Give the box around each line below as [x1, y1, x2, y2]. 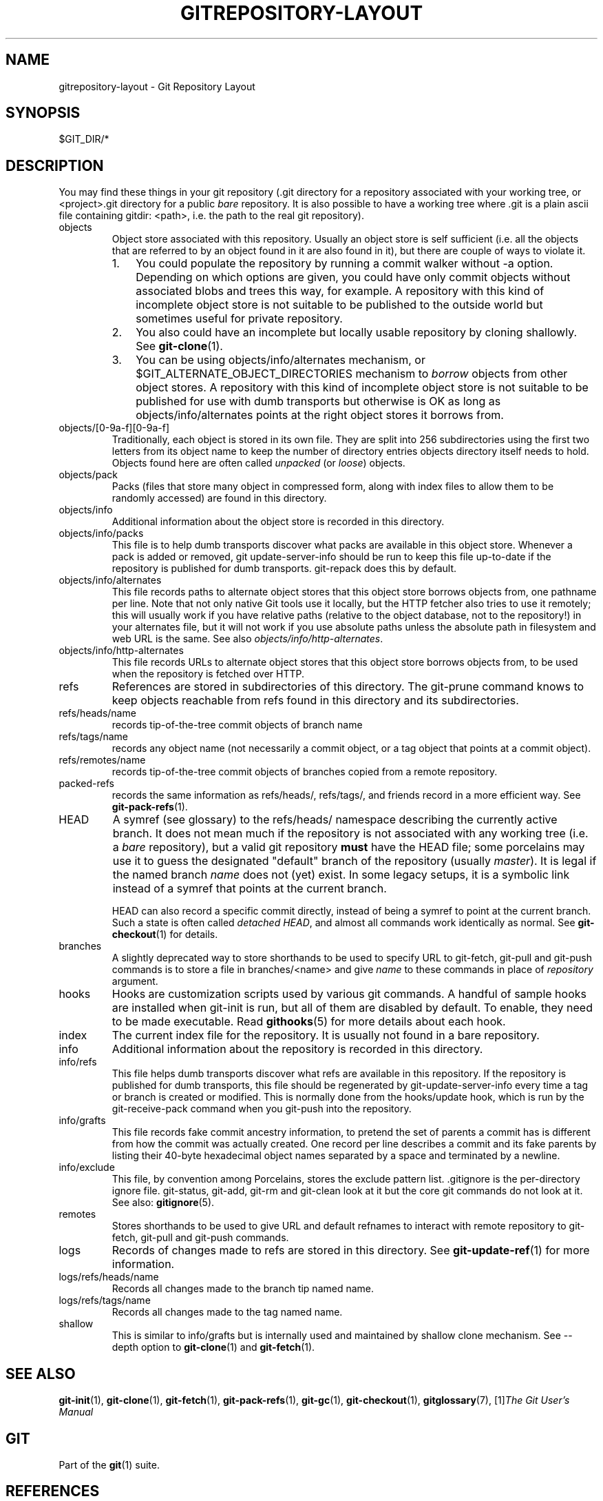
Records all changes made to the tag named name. [112, 1306, 343, 1318]
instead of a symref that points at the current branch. [112, 881, 387, 896]
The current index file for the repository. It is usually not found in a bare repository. [112, 1028, 540, 1043]
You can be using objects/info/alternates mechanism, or [136, 353, 425, 367]
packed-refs [59, 777, 114, 790]
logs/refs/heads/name [59, 1271, 159, 1283]
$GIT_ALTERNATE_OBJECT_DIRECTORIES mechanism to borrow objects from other [136, 367, 568, 381]
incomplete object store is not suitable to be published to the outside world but [136, 298, 543, 312]
